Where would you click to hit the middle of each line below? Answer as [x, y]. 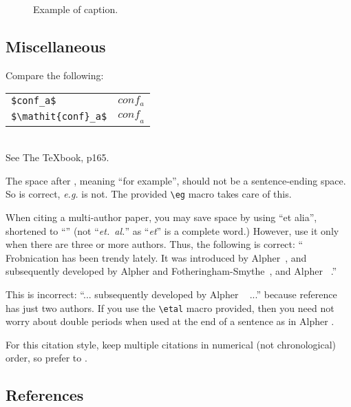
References [45, 395]
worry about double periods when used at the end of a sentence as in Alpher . [170, 321]
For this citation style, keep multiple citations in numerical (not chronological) [171, 344]
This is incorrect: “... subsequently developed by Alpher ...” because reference [171, 294]
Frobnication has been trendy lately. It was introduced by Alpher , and [156, 257]
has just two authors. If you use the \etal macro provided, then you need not [170, 307]
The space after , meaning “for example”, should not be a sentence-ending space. [176, 180]
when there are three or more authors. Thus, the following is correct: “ [155, 244]
